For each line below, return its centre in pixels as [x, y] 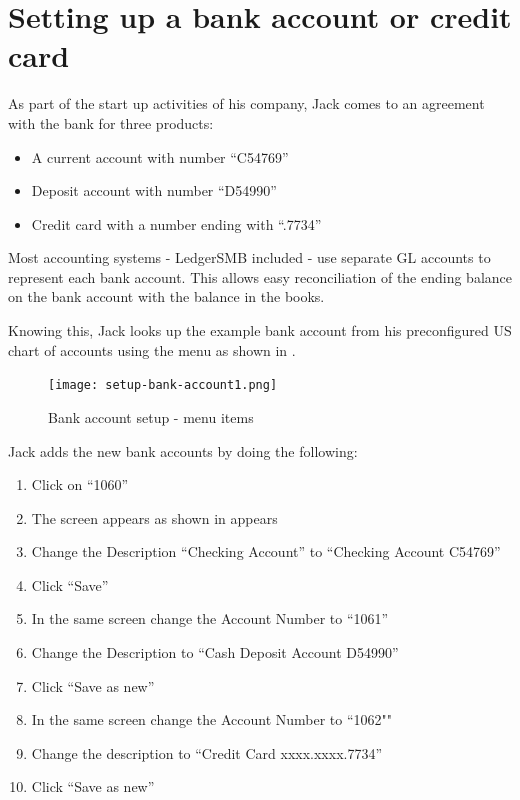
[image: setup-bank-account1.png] [163, 385]
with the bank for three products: [111, 122]
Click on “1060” [80, 484]
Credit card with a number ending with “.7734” [176, 223]
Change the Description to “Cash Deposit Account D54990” [215, 652]
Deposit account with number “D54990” [154, 190]
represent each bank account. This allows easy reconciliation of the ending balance [260, 276]
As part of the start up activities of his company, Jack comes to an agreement [246, 103]
